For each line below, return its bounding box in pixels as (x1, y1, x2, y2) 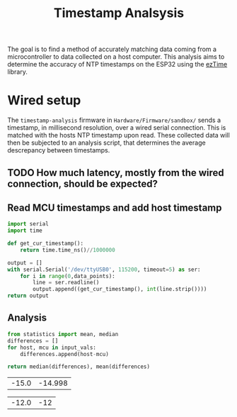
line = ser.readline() (33, 279, 100, 287)
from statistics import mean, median (7, 330, 119, 338)
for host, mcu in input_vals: (7, 344, 97, 351)
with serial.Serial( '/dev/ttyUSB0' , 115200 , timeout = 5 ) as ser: (7, 266, 201, 273)
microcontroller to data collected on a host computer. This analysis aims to (7, 52, 225, 61)
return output (7, 292, 50, 299)
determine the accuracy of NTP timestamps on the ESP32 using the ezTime (7, 60, 228, 69)
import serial (7, 221, 50, 228)
